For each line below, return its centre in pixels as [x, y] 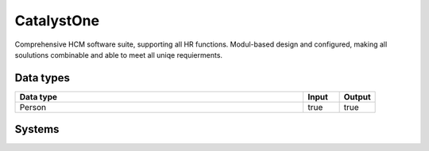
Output [357, 96]
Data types [43, 78]
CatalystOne [57, 21]
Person [33, 107]
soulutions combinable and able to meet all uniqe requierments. [118, 55]
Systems [37, 129]
